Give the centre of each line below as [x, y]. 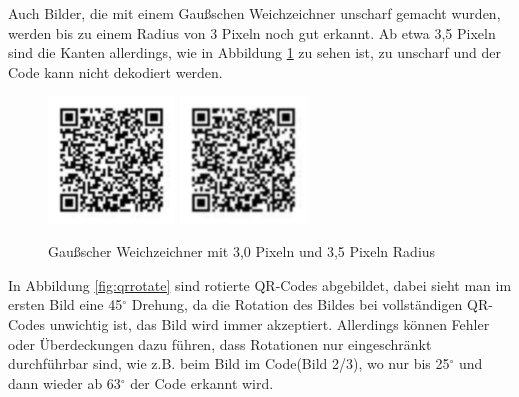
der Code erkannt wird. [202, 382]
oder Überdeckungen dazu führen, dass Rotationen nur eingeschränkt [220, 343]
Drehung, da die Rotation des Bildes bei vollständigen [297, 304]
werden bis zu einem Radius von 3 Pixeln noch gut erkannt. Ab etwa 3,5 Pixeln [252, 32]
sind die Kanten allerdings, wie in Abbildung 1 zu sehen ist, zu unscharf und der [254, 52]
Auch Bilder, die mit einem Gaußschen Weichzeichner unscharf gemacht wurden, [254, 13]
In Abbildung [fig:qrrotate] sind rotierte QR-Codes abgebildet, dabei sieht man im [260, 284]
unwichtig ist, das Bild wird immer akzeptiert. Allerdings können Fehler [269, 323]
